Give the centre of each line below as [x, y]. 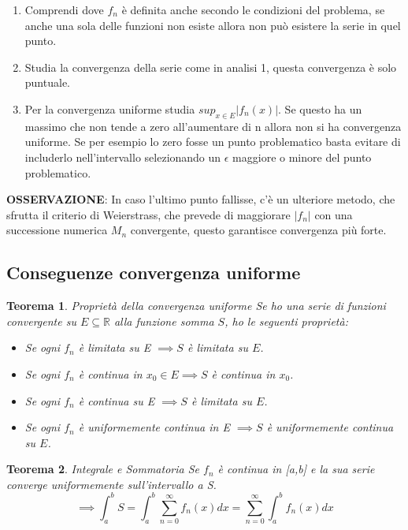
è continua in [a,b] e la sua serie [296, 469]
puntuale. [47, 82]
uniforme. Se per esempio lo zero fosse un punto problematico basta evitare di [213, 142]
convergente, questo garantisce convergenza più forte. [258, 230]
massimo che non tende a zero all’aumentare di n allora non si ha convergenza [213, 126]
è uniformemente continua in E [154, 427]
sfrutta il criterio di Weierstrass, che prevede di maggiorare [148, 214]
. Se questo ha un [320, 108]
